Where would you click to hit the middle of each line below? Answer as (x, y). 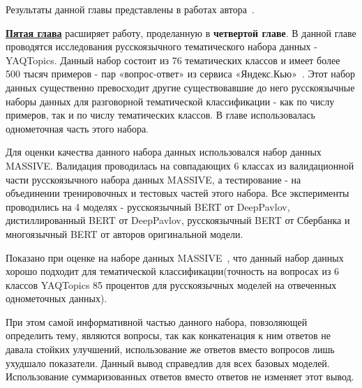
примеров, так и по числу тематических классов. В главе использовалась (160, 115)
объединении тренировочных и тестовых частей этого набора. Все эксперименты (178, 193)
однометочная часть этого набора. (77, 128)
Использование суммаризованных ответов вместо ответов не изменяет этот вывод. (180, 376)
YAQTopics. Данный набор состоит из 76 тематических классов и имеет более (173, 60)
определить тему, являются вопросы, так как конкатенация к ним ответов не (168, 335)
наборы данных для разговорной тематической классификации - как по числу (170, 101)
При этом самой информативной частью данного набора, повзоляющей (157, 321)
